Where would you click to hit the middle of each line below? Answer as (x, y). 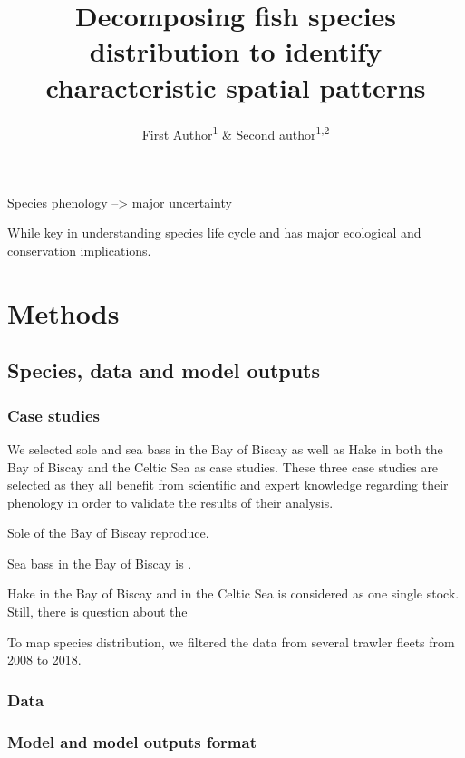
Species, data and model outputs (164, 370)
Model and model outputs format (132, 741)
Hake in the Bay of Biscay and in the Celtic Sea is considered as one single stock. (233, 593)
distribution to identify (236, 51)
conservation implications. (79, 250)
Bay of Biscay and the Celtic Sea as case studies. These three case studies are (223, 466)
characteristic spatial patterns (236, 87)
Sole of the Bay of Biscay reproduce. (108, 533)
